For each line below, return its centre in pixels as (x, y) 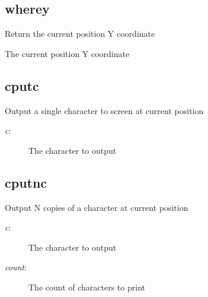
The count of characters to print (87, 287)
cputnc (26, 182)
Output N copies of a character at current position (97, 207)
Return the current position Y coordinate (80, 34)
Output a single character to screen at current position (104, 110)
